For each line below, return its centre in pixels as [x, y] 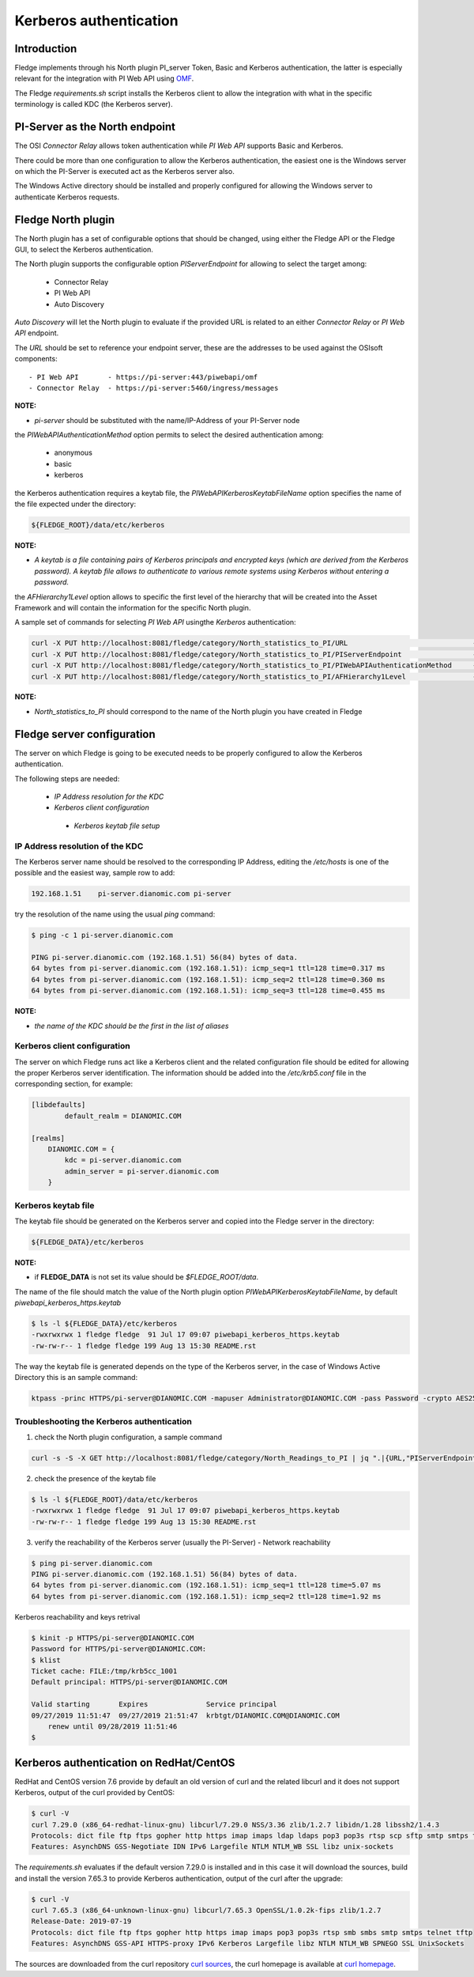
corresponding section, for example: [74, 1084]
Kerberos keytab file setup [117, 826]
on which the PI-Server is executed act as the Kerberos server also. [124, 171]
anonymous [73, 453]
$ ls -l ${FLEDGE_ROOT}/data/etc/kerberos [115, 1499]
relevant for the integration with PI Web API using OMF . [104, 78]
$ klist [46, 1660]
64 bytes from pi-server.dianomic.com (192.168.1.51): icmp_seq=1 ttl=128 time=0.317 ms [209, 968]
